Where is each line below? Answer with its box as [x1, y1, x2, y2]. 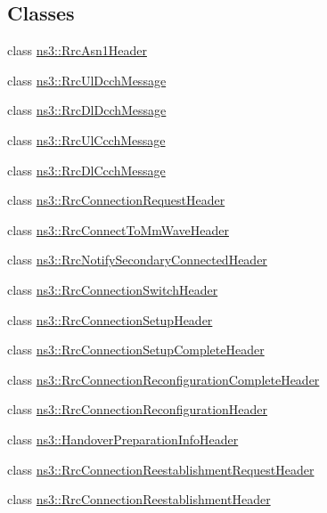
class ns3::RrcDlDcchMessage [7, 101, 167, 119]
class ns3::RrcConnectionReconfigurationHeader [7, 400, 268, 419]
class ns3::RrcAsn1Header [7, 41, 147, 60]
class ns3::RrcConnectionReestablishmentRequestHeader [7, 460, 315, 478]
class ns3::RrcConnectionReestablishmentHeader [7, 490, 271, 509]
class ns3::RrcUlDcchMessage [7, 70, 167, 89]
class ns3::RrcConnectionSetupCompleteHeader [7, 340, 265, 359]
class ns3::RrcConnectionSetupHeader [7, 310, 213, 329]
